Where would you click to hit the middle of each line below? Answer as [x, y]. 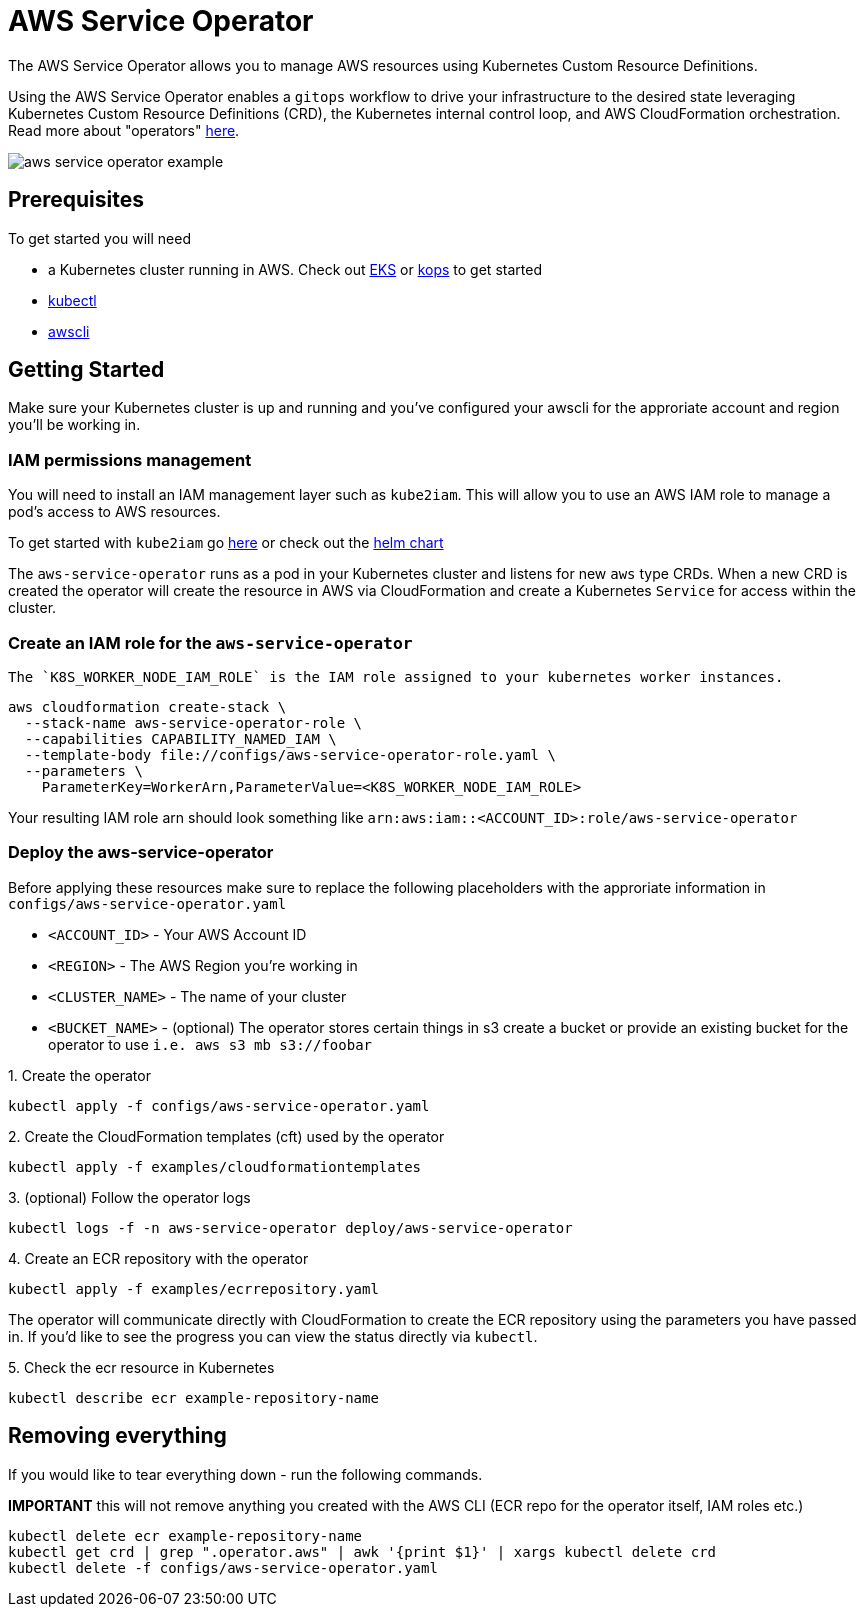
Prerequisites [76, 200]
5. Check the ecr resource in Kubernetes [141, 1367]
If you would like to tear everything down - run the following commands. [245, 1474]
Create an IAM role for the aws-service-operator [210, 642]
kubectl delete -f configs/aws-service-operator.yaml [223, 1567]
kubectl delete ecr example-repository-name [185, 1535]
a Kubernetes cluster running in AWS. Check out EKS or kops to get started [295, 269]
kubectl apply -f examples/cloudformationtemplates [215, 1166]
